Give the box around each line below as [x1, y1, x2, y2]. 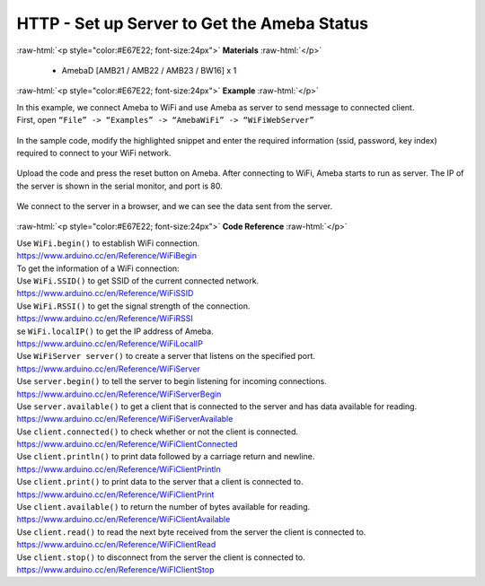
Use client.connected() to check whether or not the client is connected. [16, 426, 299, 437]
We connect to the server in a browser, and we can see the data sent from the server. [16, 201, 333, 212]
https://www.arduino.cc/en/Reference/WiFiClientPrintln [16, 463, 221, 475]
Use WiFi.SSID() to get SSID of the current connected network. [16, 276, 260, 286]
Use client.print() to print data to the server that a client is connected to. [16, 477, 304, 487]
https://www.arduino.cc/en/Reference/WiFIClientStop [16, 564, 215, 574]
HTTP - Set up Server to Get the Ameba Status [16, 13, 368, 33]
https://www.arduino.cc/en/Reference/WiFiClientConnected [16, 439, 238, 450]
